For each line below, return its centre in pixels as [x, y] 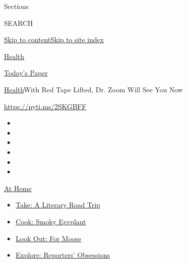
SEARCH [19, 23]
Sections [16, 6]
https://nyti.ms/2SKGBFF [45, 106]
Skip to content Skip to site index [54, 39]
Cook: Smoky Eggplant [51, 221]
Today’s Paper [26, 73]
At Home [18, 188]
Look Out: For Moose [48, 238]
